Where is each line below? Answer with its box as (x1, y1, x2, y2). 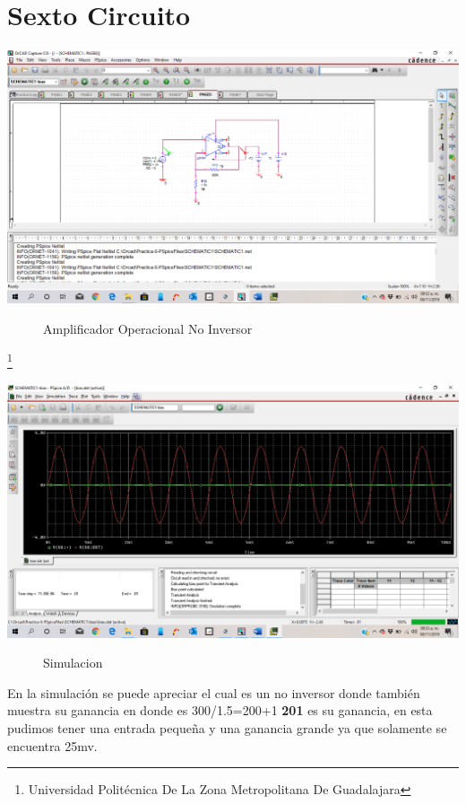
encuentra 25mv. (7, 736, 98, 755)
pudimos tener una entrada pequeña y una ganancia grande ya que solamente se (7, 718, 447, 737)
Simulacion (43, 653, 103, 672)
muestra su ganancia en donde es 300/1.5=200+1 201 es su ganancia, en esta (7, 701, 433, 720)
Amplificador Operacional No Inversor (43, 319, 253, 337)
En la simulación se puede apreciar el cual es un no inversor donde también (7, 683, 420, 702)
